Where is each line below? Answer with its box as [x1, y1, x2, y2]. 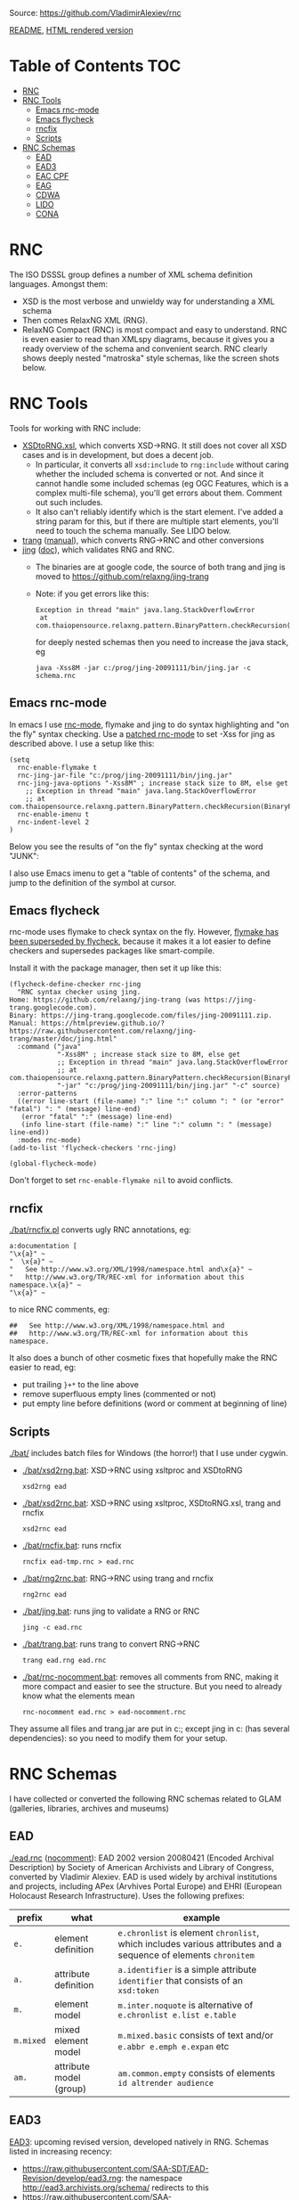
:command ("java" [17, 1043, 82, 1051]
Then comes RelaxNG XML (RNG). [21, 315, 149, 325]
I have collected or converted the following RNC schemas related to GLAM [9, 1794, 282, 1803]
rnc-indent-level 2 [17, 817, 90, 827]
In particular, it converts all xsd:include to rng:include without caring [35, 459, 289, 470]
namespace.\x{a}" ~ [9, 1280, 82, 1290]
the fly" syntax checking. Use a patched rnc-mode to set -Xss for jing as [9, 728, 276, 739]
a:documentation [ [9, 1242, 77, 1251]
